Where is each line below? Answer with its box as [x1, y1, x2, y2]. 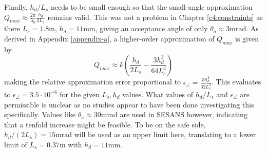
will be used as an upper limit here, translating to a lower [74, 129, 256, 140]
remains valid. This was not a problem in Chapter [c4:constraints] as [47, 11, 263, 22]
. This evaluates [212, 76, 261, 87]
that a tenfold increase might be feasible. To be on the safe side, [4, 119, 206, 129]
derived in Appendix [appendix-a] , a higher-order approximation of [4, 33, 215, 43]
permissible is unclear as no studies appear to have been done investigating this [4, 99, 254, 110]
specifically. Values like [4, 109, 75, 120]
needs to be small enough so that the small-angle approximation [50, 2, 253, 12]
